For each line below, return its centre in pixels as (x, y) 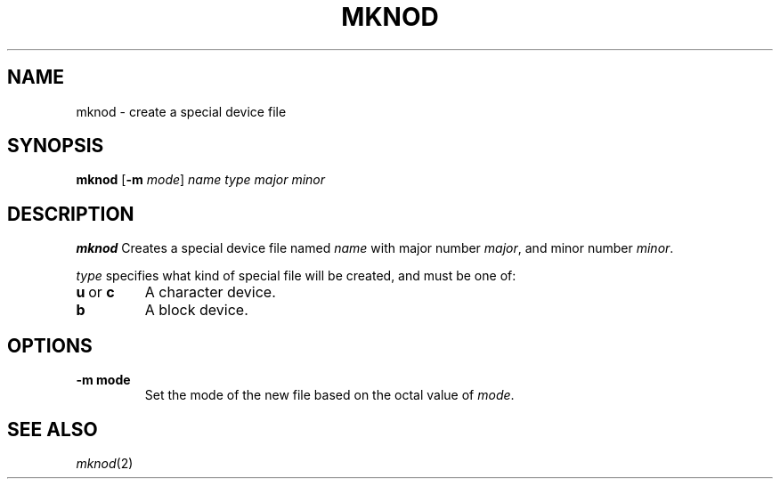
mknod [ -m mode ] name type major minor (201, 180)
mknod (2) (105, 463)
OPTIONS (50, 345)
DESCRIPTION (71, 214)
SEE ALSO (53, 429)
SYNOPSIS (56, 146)
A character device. (210, 292)
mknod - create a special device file (181, 111)
